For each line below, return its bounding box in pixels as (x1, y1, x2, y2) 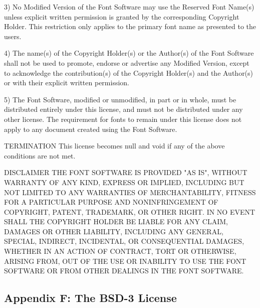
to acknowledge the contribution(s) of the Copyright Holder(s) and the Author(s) (4, 67, 253, 78)
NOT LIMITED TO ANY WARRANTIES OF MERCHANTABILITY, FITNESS (4, 187, 256, 197)
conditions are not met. (4, 150, 76, 161)
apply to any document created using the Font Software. (4, 123, 177, 134)
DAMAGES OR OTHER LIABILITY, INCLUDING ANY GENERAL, (4, 226, 223, 236)
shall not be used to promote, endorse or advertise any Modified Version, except (4, 57, 249, 68)
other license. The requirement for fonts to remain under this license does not (4, 113, 242, 124)
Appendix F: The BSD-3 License (4, 290, 177, 305)
